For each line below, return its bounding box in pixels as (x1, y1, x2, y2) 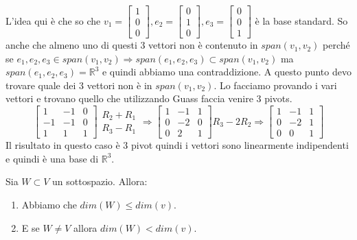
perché (323, 38, 350, 52)
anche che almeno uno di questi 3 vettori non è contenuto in (5, 38, 258, 52)
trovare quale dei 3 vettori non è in (5, 77, 152, 92)
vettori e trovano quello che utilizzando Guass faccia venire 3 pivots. (5, 91, 292, 106)
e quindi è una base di (5, 151, 99, 165)
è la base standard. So (255, 13, 348, 27)
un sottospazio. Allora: (52, 174, 148, 189)
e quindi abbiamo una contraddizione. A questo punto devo (102, 64, 352, 79)
